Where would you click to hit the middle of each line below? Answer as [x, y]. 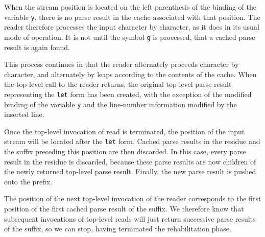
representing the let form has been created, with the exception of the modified [128, 94]
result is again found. [37, 47]
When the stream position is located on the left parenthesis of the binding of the [130, 7]
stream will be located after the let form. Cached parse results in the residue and [132, 141]
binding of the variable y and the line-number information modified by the [121, 104]
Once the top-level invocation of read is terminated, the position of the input [125, 131]
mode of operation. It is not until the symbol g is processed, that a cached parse [130, 37]
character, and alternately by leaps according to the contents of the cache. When [130, 74]
